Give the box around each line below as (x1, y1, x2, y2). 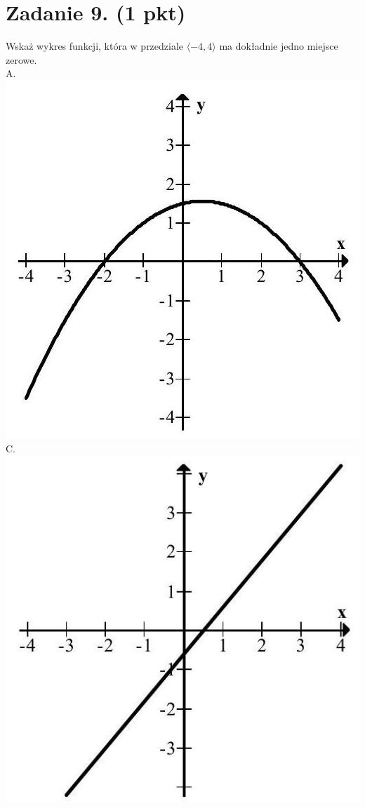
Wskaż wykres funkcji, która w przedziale (6, 39, 184, 53)
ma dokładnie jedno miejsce (219, 39, 338, 53)
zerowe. (6, 52, 37, 67)
